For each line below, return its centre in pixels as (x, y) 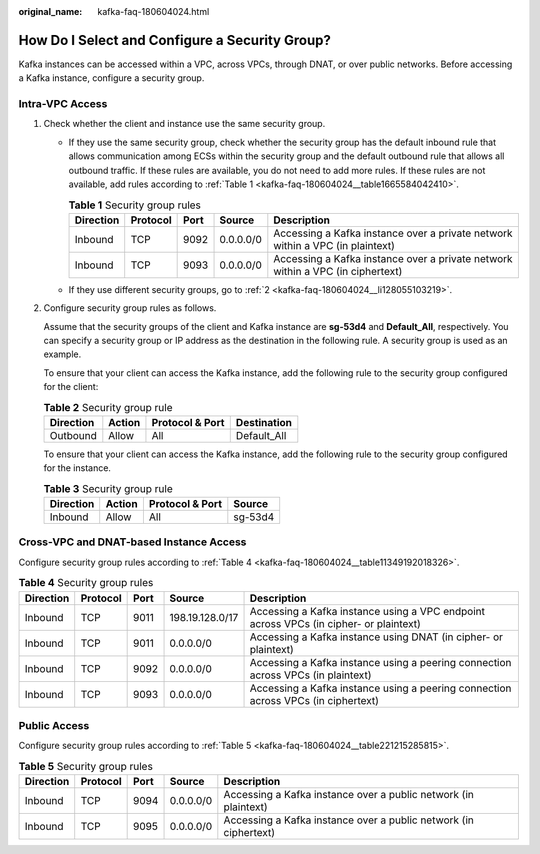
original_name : (50, 11)
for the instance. (77, 468)
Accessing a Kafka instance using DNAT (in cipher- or (376, 637)
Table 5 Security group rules (86, 766)
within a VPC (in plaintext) (334, 245)
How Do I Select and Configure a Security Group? (175, 40)
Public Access (54, 725)
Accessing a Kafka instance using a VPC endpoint (367, 611)
